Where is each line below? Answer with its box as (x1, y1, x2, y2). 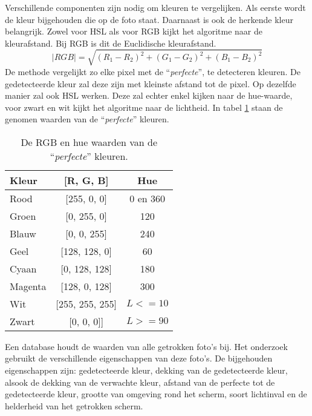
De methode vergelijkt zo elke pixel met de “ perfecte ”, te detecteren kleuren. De (5, 65, 301, 78)
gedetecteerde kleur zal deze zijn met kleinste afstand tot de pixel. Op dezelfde (5, 77, 296, 90)
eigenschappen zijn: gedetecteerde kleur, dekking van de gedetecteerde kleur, (5, 364, 288, 377)
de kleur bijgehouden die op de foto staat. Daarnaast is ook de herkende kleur (5, 13, 293, 25)
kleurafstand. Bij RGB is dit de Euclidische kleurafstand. (5, 36, 216, 49)
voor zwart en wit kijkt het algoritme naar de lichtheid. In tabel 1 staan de (5, 101, 283, 113)
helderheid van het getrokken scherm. (5, 399, 143, 412)
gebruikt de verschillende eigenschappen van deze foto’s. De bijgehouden (5, 352, 273, 365)
